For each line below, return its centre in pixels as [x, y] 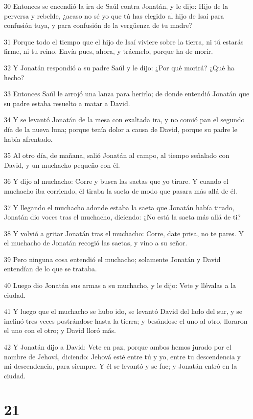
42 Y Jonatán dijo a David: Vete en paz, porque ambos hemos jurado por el [118, 347]
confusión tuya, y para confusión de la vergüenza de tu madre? [98, 25]
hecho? [14, 77]
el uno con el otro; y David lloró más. [60, 330]
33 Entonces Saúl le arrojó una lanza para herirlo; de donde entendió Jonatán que [127, 94]
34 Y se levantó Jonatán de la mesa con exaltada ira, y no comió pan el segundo [124, 120]
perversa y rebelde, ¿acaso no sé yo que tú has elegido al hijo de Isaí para [114, 15]
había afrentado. [28, 139]
